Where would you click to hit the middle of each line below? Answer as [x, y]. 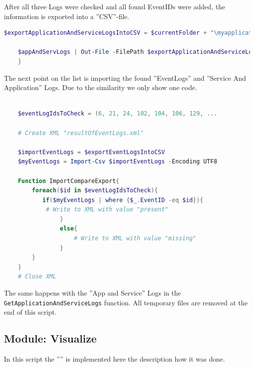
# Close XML [37, 277]
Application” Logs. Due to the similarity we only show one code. [101, 87]
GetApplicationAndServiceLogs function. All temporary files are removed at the [126, 302]
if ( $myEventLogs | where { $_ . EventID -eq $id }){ [123, 200]
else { [69, 229]
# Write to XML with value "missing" [135, 239]
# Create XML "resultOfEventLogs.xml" [81, 133]
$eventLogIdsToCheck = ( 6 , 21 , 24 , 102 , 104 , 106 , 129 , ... [118, 114]
